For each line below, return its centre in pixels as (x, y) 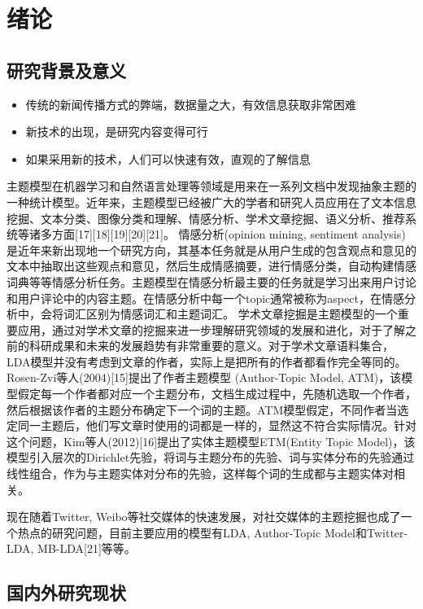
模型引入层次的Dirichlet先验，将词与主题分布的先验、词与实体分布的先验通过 (211, 457)
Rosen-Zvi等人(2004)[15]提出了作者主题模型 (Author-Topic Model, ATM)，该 (204, 377)
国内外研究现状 (66, 592)
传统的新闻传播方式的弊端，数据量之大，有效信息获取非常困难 (191, 104)
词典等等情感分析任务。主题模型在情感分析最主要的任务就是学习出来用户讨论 (211, 281)
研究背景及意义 (66, 70)
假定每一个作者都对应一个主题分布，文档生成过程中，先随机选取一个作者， (217, 394)
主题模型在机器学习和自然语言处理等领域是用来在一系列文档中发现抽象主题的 (211, 186)
